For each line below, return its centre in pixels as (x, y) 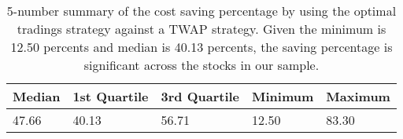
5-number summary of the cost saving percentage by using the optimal (201, 11)
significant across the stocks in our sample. (201, 65)
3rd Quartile (200, 96)
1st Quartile (111, 96)
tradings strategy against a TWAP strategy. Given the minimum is (201, 29)
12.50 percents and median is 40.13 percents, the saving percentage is (201, 47)
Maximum (358, 96)
